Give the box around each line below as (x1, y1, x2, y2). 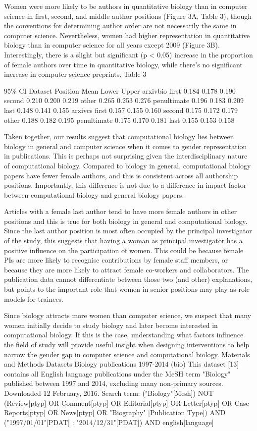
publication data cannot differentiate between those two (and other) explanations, (4, 274, 253, 284)
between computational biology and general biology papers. (4, 189, 184, 200)
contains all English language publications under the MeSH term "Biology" (4, 368, 231, 378)
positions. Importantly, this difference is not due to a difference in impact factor (4, 180, 247, 190)
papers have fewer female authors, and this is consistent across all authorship (4, 170, 238, 180)
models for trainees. (4, 293, 64, 304)
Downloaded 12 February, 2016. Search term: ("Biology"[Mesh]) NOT (4, 387, 214, 398)
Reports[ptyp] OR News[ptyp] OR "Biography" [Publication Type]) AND (4, 407, 226, 418)
